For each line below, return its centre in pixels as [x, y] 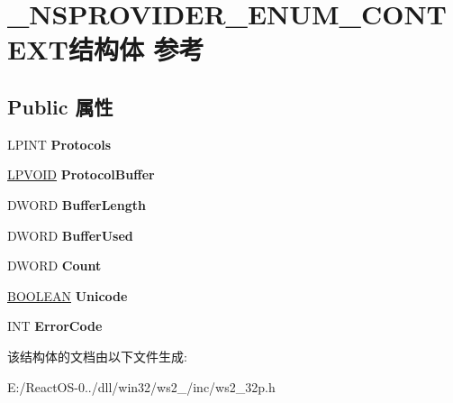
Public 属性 [60, 106]
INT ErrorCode [55, 326]
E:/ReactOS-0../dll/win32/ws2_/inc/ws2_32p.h [141, 386]
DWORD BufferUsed [70, 235]
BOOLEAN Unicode [68, 295]
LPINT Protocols [59, 144]
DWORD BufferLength [77, 204]
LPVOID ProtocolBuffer [81, 174]
